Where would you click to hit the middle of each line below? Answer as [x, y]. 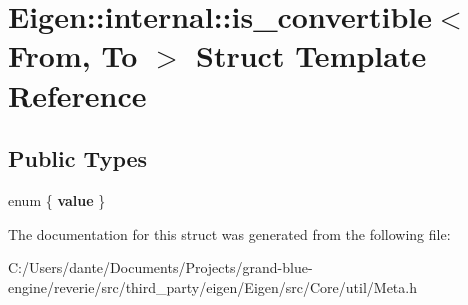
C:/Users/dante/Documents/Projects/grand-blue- [160, 267]
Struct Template [311, 55]
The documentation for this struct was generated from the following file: [229, 233]
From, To [73, 55]
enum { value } [57, 199]
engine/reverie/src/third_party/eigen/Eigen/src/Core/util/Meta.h [212, 286]
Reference [77, 94]
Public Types [78, 158]
